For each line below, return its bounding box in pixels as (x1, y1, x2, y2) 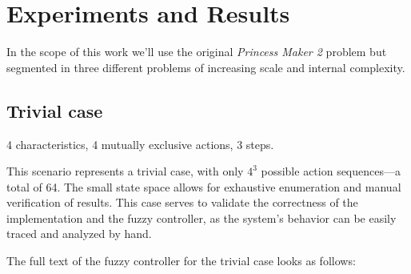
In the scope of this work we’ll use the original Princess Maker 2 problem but (6, 43, 387, 60)
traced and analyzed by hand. (6, 225, 152, 242)
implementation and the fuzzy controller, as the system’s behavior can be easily (6, 209, 397, 226)
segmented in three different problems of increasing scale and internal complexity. (6, 58, 405, 75)
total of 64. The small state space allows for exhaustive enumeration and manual (6, 178, 401, 195)
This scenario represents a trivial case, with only (6, 163, 244, 179)
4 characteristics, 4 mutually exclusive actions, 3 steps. (6, 135, 274, 152)
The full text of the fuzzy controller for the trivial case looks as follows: (6, 252, 356, 269)
